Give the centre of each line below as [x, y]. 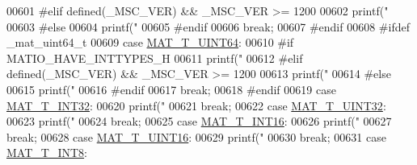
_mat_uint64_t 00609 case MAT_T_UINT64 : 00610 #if [150, 42]
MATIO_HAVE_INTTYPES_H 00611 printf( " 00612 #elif [155, 58]
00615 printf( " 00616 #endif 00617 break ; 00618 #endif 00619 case [171, 89]
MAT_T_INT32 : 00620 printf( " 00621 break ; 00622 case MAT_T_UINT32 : [196, 105]
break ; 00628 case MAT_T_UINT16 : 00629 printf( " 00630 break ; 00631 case [196, 136]
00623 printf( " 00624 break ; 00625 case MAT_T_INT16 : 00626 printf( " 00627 [199, 121]
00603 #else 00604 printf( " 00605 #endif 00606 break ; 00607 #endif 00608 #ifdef [208, 26]
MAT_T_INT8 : [47, 153]
